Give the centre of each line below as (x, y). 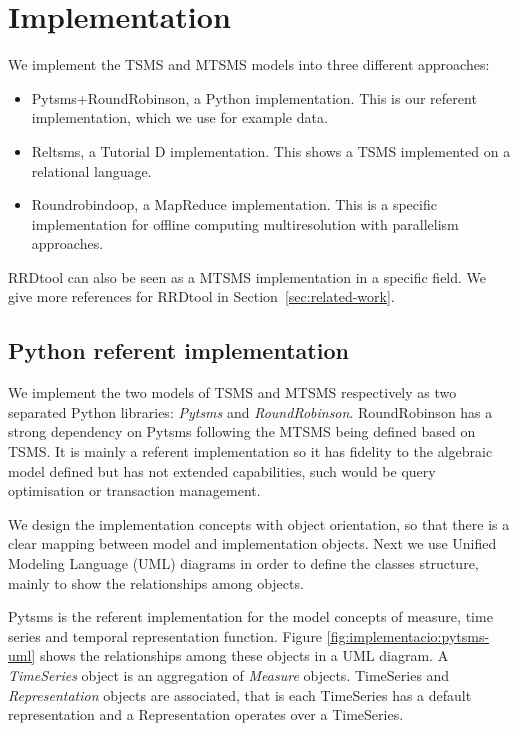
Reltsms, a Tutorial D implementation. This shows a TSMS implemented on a (271, 150)
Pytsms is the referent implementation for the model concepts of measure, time (250, 616)
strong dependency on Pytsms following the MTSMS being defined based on (242, 431)
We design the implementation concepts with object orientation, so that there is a (259, 523)
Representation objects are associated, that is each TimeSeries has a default (240, 694)
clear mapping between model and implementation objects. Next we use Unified (252, 543)
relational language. (91, 170)
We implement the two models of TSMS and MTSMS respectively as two (232, 392)
